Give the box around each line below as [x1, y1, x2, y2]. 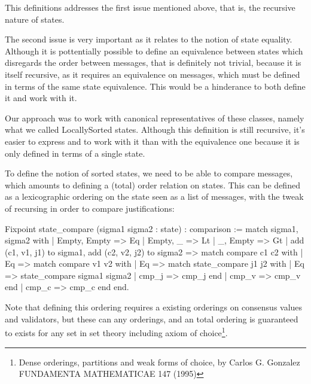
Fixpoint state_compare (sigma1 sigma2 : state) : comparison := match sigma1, [5, 222, 298, 234]
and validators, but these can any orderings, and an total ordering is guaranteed [5, 312, 298, 325]
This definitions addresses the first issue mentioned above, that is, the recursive [5, 1, 295, 13]
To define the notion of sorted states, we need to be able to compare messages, [5, 167, 293, 179]
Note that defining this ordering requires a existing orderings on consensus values [5, 301, 303, 313]
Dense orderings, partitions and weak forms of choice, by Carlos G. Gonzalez [19, 355, 300, 368]
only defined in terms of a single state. [5, 147, 145, 159]
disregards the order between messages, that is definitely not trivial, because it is [5, 56, 301, 69]
